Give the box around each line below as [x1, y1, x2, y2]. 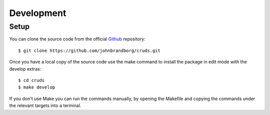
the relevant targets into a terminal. [9, 102, 81, 108]
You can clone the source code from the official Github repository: [9, 36, 146, 42]
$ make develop [18, 84, 55, 90]
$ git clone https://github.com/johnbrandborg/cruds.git [18, 47, 161, 53]
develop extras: [9, 65, 41, 72]
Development [9, 7, 66, 18]
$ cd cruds [18, 77, 45, 83]
